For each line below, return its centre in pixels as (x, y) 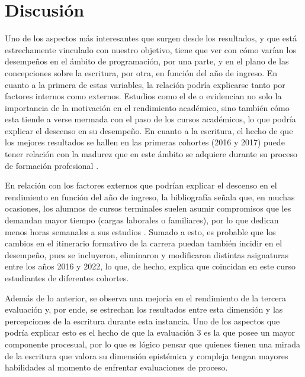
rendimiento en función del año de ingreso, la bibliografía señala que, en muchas (150, 196)
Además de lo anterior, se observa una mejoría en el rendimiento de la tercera (145, 298)
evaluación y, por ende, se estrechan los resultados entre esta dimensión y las (144, 309)
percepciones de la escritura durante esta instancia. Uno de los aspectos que (142, 321)
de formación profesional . (52, 165)
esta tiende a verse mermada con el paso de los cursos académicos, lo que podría (150, 119)
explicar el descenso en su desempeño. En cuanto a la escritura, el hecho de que (149, 130)
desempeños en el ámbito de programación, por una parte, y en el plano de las (147, 61)
